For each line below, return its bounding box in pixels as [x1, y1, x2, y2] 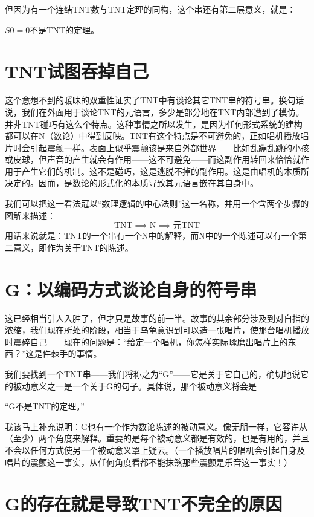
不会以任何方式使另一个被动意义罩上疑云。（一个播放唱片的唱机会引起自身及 [5, 443, 305, 456]
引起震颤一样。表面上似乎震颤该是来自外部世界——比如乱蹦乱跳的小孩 [30, 141, 309, 154]
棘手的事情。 [51, 347, 102, 360]
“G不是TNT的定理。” [5, 400, 85, 412]
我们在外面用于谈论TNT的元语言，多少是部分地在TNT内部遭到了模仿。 [21, 105, 304, 118]
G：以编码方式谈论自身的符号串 [5, 276, 257, 301]
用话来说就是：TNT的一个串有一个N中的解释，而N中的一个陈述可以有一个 [5, 229, 298, 242]
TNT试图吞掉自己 [5, 59, 149, 83]
